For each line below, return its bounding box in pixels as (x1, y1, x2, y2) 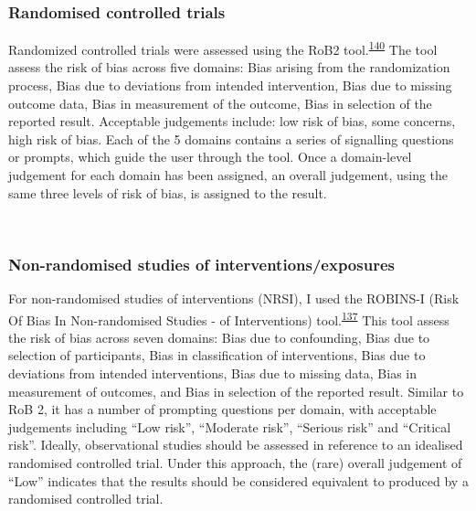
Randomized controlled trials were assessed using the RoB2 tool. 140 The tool (8, 37, 438, 59)
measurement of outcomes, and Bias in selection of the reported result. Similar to (8, 381, 464, 400)
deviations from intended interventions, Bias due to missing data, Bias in (8, 364, 417, 383)
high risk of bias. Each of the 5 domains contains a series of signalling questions (8, 129, 454, 148)
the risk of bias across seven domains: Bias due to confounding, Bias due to (8, 327, 430, 346)
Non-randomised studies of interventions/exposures (8, 252, 395, 275)
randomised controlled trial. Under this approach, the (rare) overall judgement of (8, 453, 462, 473)
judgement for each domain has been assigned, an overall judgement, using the (8, 165, 449, 185)
